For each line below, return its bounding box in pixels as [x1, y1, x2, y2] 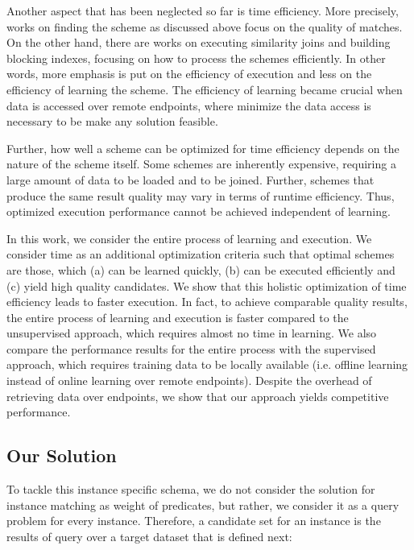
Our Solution [6, 443, 117, 468]
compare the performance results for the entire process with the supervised [6, 340, 376, 357]
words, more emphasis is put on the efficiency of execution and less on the [6, 65, 372, 82]
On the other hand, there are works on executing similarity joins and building [6, 34, 391, 51]
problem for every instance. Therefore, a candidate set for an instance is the [6, 512, 381, 529]
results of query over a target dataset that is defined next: [6, 527, 292, 544]
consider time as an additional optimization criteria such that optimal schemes [6, 246, 395, 263]
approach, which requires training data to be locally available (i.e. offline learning [6, 356, 408, 373]
